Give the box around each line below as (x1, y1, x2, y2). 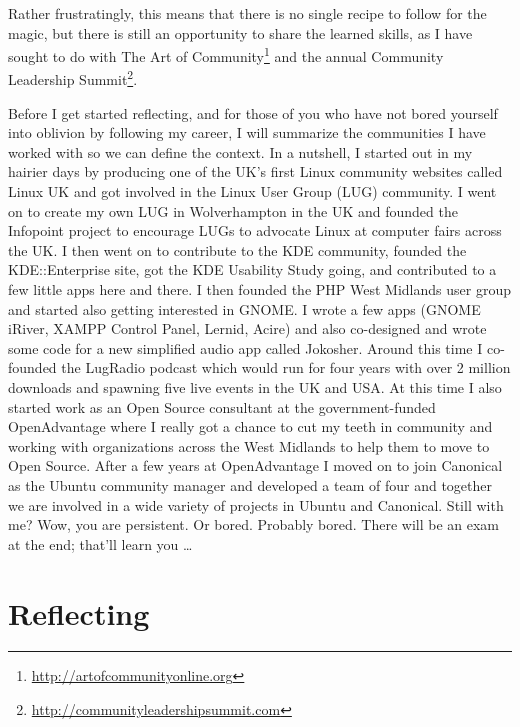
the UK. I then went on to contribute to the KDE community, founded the (8, 239, 467, 260)
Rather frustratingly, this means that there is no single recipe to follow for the (8, 3, 487, 23)
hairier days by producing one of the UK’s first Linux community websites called (8, 161, 503, 182)
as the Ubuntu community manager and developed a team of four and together (8, 474, 492, 495)
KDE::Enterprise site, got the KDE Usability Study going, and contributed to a (8, 259, 497, 280)
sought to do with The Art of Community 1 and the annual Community (8, 43, 444, 66)
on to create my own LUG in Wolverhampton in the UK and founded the (8, 200, 458, 221)
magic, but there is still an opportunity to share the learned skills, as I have (8, 22, 473, 43)
